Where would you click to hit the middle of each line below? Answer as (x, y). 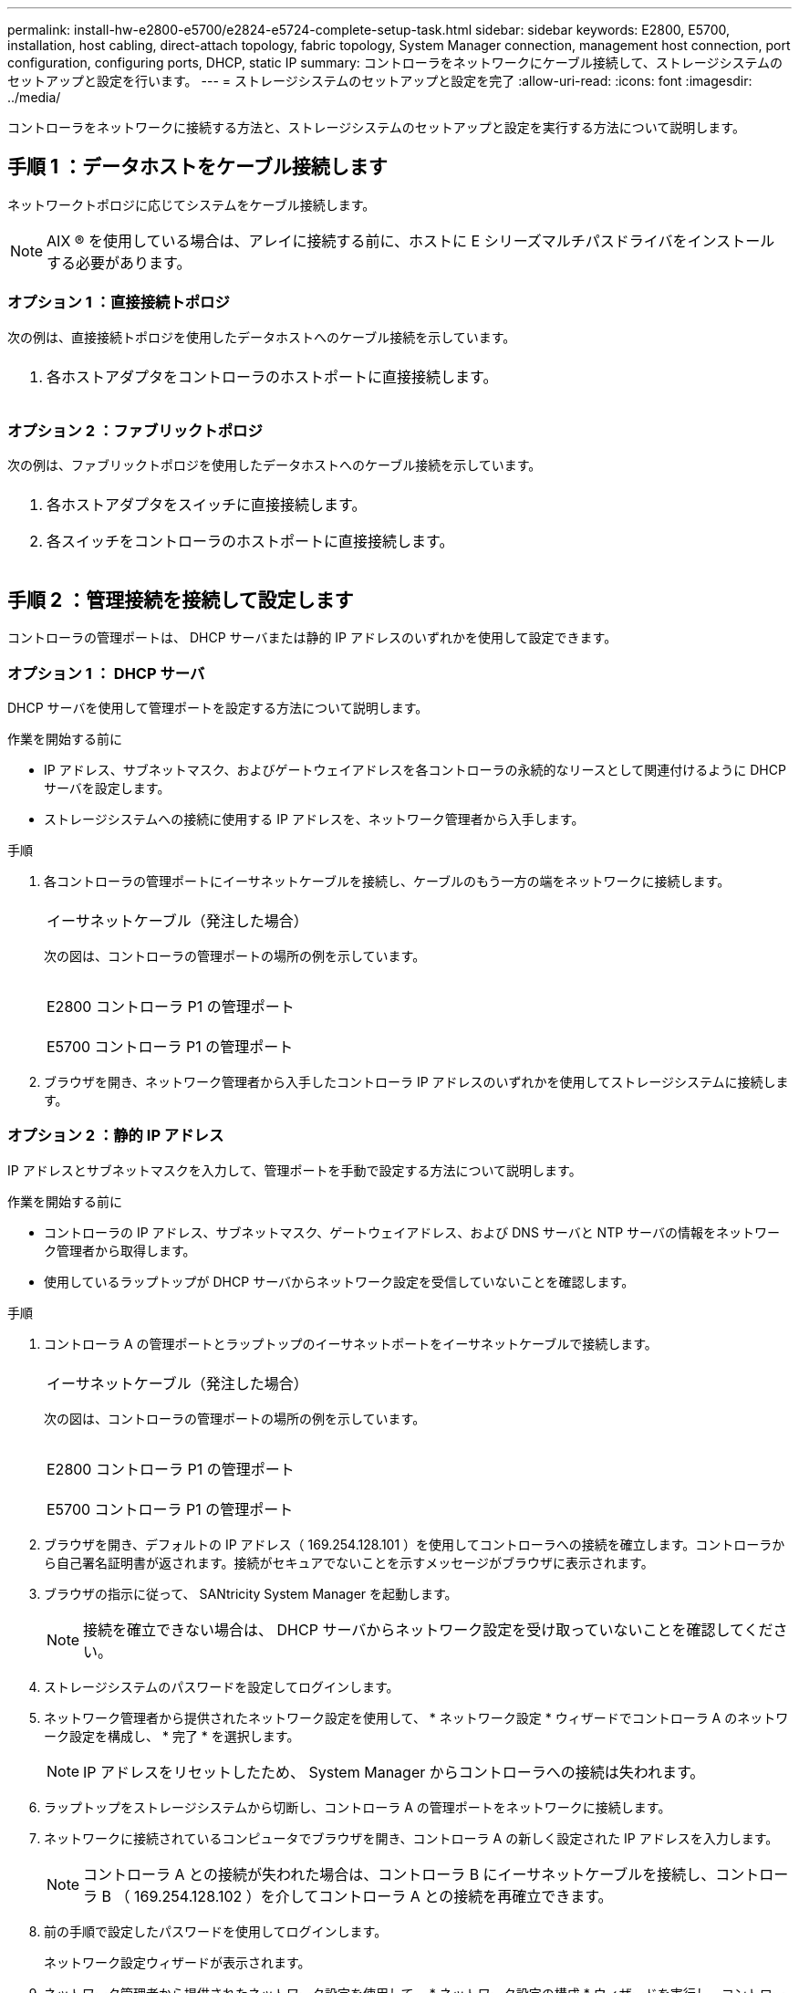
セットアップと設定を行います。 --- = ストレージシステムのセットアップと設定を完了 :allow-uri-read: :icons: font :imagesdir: (380, 81)
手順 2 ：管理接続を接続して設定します (181, 600)
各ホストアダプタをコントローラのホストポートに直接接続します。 (272, 376)
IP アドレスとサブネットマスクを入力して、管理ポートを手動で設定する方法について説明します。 (295, 1170)
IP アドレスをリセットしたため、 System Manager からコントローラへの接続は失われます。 (394, 1772)
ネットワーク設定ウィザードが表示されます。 (177, 1962)
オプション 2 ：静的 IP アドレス (116, 1136)
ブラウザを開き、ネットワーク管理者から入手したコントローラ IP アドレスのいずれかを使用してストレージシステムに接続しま (416, 1081)
